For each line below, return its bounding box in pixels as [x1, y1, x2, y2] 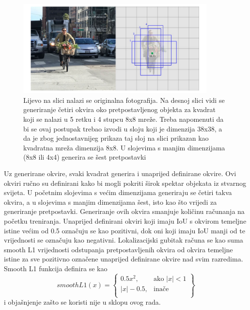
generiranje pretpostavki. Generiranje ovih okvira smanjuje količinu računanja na [4, 206, 245, 216]
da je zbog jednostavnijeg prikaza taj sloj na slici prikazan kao [23, 133, 209, 143]
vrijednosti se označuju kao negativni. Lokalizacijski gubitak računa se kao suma [4, 235, 243, 245]
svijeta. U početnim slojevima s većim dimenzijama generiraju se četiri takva [4, 187, 232, 197]
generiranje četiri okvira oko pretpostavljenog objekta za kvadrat [23, 104, 216, 114]
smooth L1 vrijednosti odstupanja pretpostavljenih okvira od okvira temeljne [4, 244, 233, 254]
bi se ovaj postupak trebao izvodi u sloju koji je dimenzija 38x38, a [23, 123, 222, 133]
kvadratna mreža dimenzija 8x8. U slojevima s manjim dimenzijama [23, 142, 225, 152]
